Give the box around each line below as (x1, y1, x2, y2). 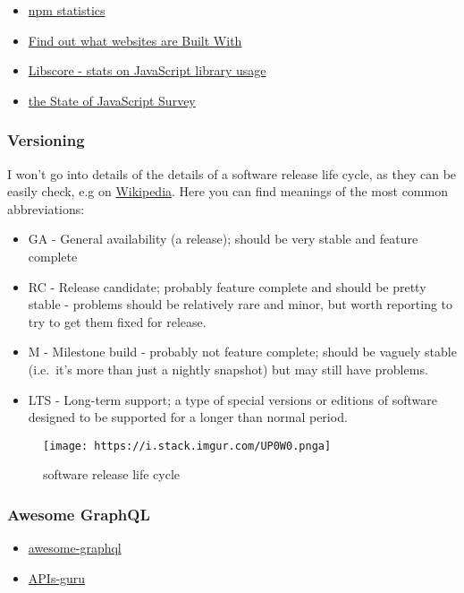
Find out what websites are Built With (28, 30, 242, 49)
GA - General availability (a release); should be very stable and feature (28, 229, 418, 248)
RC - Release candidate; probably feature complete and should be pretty (28, 277, 426, 296)
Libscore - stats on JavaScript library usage (28, 61, 266, 80)
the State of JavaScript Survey (28, 90, 196, 109)
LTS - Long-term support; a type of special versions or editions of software (28, 390, 437, 408)
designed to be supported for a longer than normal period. (28, 408, 348, 426)
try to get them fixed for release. (28, 312, 207, 331)
